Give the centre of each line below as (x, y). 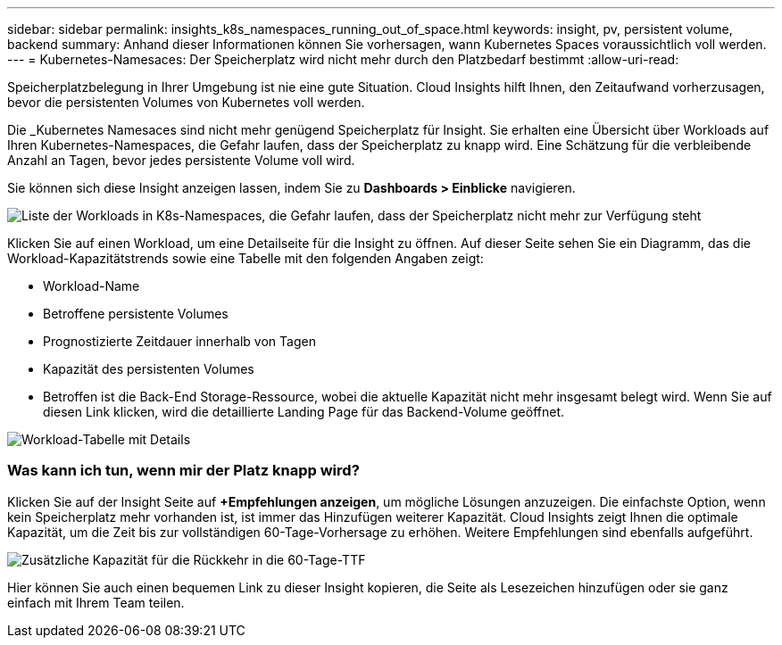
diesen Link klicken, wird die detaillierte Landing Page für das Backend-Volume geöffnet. (304, 412)
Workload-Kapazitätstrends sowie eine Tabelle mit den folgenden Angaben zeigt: (245, 258)
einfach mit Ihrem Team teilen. (96, 602)
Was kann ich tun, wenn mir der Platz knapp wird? (183, 471)
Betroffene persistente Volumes (136, 314)
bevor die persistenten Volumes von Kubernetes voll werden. (186, 102)
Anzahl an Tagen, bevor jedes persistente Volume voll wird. (181, 160)
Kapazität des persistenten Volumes (149, 369)
